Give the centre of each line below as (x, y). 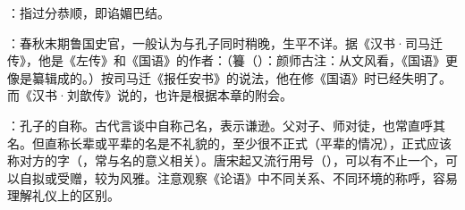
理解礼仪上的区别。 (63, 195)
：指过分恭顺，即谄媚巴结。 (89, 13)
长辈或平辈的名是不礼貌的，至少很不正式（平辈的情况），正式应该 (260, 143)
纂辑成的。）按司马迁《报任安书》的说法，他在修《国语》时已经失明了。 (241, 77)
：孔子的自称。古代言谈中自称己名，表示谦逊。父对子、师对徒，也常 (207, 125)
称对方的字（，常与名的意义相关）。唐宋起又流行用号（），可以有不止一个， (226, 160)
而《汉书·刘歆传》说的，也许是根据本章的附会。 (150, 95)
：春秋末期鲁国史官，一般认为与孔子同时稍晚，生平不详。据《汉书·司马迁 (225, 42)
